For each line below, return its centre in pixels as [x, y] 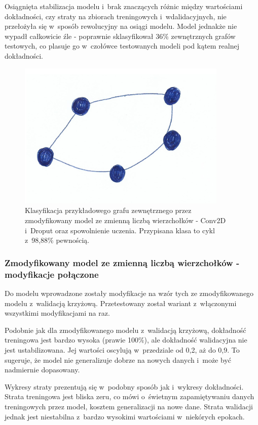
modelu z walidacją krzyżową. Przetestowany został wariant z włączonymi [121, 303]
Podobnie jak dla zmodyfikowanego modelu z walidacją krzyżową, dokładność [125, 330]
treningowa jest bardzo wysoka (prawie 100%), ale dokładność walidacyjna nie [126, 340]
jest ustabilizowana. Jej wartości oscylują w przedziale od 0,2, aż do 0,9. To [122, 349]
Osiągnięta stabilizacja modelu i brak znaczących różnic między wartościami [124, 6]
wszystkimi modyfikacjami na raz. [57, 313]
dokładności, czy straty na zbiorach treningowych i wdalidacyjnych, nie [116, 16]
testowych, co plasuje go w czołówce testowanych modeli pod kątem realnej [122, 46]
